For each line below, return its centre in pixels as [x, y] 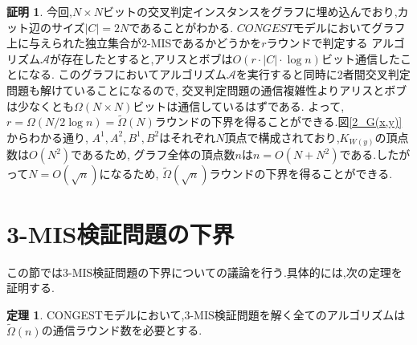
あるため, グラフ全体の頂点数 [158, 154]
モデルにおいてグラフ [349, 27]
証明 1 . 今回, [39, 11]
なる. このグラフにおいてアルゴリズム [127, 74]
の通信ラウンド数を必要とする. [122, 330]
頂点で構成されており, [282, 137]
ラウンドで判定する [317, 43]
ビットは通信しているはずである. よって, [239, 106]
